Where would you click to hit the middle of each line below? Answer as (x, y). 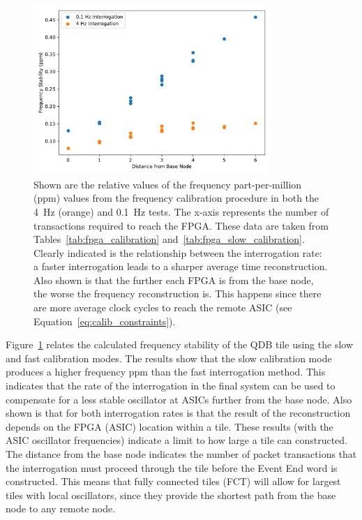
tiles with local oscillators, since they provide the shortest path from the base (171, 495)
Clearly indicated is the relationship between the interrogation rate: (178, 252)
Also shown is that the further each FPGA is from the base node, (174, 280)
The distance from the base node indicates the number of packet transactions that (181, 454)
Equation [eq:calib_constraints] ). (105, 321)
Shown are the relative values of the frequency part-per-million (168, 184)
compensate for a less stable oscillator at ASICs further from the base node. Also (179, 399)
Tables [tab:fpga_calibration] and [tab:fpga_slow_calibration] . (169, 239)
